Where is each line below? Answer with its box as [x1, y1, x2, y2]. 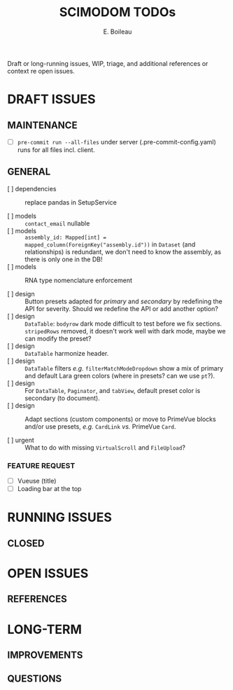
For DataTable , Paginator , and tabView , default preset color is [24, 386, 201, 394]
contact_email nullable [24, 219, 90, 228]
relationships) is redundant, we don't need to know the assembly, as [24, 247, 222, 256]
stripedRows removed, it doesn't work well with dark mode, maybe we [24, 326, 226, 335]
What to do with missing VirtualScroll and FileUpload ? [24, 443, 185, 452]
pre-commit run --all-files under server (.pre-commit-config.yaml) [17, 137, 217, 146]
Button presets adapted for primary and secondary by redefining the [24, 297, 223, 305]
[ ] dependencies [7, 184, 57, 193]
